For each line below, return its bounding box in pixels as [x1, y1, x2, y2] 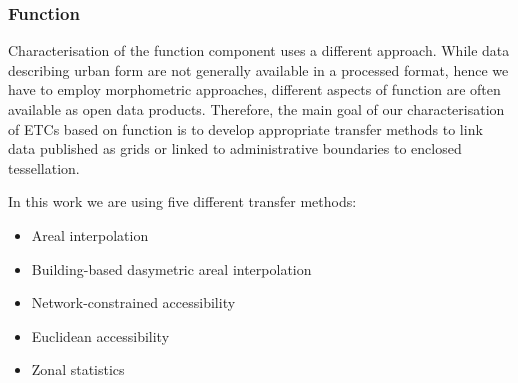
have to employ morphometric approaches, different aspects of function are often [8, 79, 501, 100]
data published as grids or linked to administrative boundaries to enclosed [8, 138, 462, 159]
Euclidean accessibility [31, 325, 170, 346]
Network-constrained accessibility [31, 292, 236, 313]
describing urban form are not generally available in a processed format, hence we [8, 59, 509, 80]
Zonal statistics [31, 359, 125, 380]
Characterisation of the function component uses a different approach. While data [8, 40, 510, 61]
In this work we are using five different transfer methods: [8, 191, 357, 212]
